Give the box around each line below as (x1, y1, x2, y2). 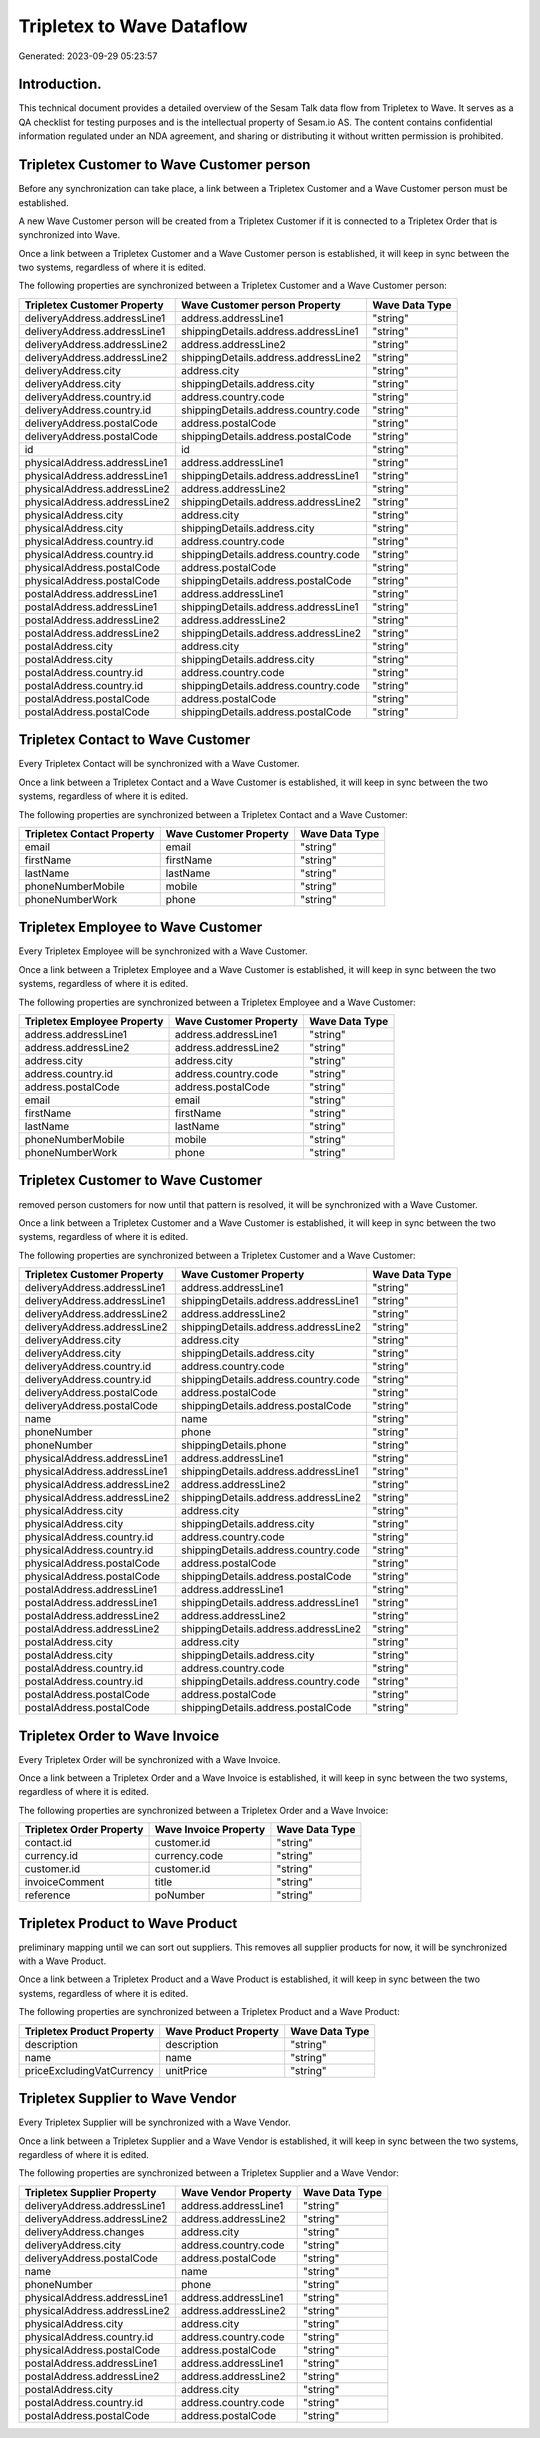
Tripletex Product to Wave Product (18, 1915, 238, 1932)
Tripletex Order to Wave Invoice (18, 1727, 220, 1744)
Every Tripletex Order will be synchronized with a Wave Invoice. (18, 1753, 281, 1765)
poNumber (154, 1888, 205, 1902)
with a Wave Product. (18, 1955, 107, 1967)
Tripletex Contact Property (24, 826, 155, 840)
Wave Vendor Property (180, 2185, 292, 2199)
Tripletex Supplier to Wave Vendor (18, 2090, 237, 2107)
